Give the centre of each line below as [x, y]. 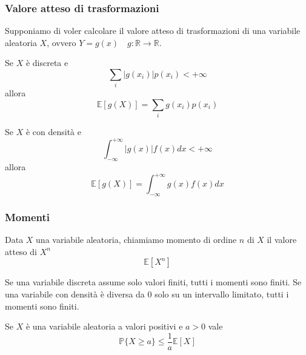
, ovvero [62, 42]
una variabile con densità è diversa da [75, 294]
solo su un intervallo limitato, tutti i [222, 294]
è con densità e [53, 132]
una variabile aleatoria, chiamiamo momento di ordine [136, 240]
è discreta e [47, 63]
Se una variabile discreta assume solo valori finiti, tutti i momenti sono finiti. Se [153, 282]
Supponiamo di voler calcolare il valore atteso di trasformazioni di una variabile [153, 31]
